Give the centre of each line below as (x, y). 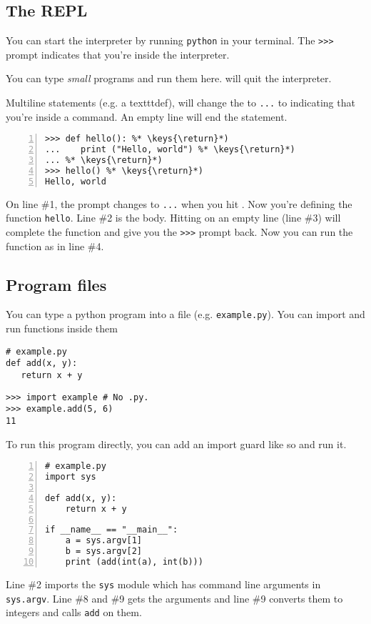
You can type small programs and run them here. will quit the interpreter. (169, 78)
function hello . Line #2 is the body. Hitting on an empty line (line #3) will (173, 218)
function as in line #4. (55, 246)
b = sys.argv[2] (104, 551)
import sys (71, 477)
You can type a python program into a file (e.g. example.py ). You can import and (185, 314)
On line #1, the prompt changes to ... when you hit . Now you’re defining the (179, 203)
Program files (56, 284)
